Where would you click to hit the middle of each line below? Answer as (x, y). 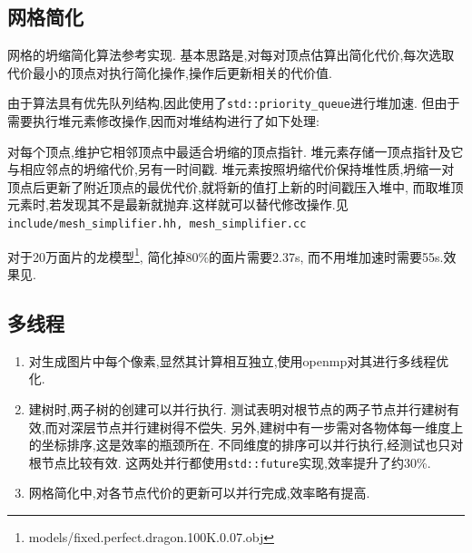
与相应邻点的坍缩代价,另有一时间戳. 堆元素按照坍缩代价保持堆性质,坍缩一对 (231, 169)
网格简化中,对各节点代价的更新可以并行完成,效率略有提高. (199, 493)
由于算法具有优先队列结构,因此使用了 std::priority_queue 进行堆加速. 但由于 (234, 103)
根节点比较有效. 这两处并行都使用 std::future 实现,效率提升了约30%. (230, 462)
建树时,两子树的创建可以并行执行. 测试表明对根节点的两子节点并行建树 (238, 408)
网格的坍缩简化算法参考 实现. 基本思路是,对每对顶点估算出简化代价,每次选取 (231, 55)
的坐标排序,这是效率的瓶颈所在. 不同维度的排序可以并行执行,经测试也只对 (246, 445)
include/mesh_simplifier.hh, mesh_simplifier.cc (157, 224)
